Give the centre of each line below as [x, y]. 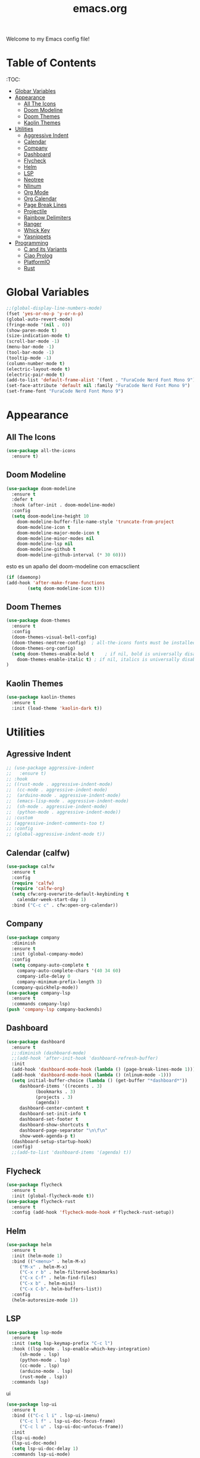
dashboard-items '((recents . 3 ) [61, 1086]
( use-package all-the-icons [41, 451]
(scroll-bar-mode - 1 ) [33, 341]
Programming [32, 243]
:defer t [22, 500]
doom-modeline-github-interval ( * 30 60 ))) [72, 555]
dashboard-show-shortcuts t [54, 1124]
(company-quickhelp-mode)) [45, 987]
